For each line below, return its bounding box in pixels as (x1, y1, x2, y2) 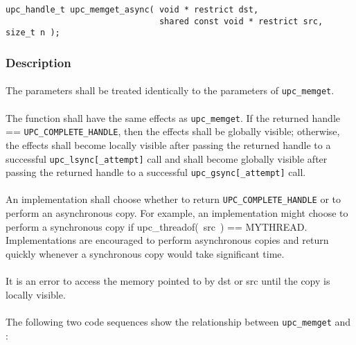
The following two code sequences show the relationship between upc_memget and (6, 314, 351, 328)
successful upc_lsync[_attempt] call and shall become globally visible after (6, 151, 328, 166)
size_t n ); (6, 28, 60, 38)
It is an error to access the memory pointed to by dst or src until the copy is (6, 274, 330, 288)
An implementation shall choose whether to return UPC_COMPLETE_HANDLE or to (6, 192, 341, 206)
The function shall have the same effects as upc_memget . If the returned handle (6, 110, 341, 125)
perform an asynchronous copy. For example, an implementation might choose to (6, 206, 348, 220)
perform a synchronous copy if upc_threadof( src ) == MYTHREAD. (6, 219, 308, 233)
